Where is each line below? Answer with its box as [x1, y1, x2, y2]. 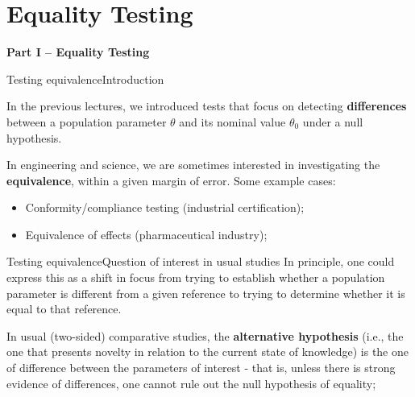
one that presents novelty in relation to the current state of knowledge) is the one [6, 343, 409, 360]
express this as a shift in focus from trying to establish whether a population [6, 269, 385, 286]
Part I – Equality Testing [6, 43, 150, 60]
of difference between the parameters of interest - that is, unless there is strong [6, 359, 396, 376]
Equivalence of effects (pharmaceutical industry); [25, 225, 268, 242]
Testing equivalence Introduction [6, 70, 164, 87]
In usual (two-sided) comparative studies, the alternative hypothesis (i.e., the [6, 327, 404, 344]
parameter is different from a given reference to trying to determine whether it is [6, 284, 405, 301]
